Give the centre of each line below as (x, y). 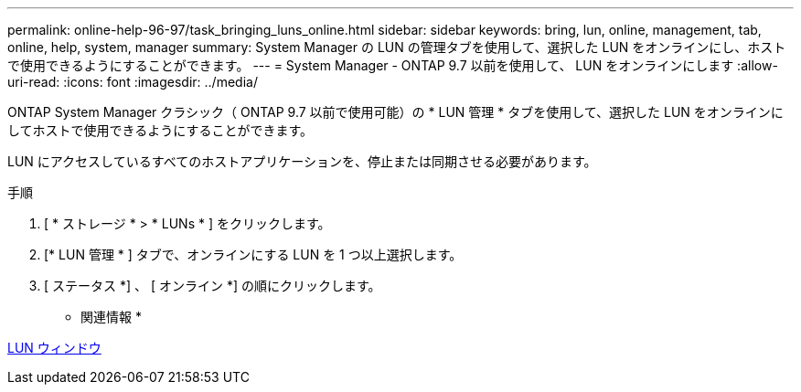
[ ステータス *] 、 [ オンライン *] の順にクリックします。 (213, 286)
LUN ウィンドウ (54, 348)
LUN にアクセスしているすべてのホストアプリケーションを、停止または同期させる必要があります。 (302, 161)
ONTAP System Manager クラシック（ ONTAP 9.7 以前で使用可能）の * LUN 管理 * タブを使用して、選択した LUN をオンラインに (395, 112)
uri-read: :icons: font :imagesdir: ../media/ (133, 82)
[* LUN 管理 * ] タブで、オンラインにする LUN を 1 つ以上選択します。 (253, 254)
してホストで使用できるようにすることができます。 (160, 130)
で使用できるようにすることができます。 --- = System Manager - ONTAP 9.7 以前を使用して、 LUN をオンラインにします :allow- (393, 65)
